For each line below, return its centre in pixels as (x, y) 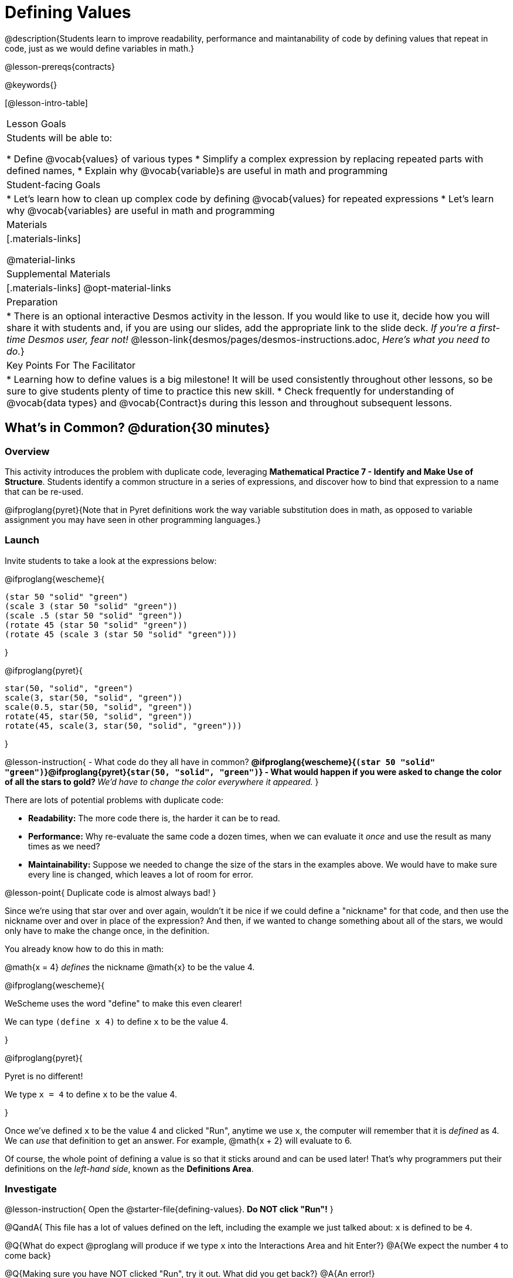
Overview (27, 451)
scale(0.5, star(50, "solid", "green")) (99, 707)
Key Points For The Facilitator (71, 365)
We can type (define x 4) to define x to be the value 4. (117, 1021)
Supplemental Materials (59, 273)
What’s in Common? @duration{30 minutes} (137, 428)
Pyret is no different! (44, 1076)
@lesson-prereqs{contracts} (60, 66)
